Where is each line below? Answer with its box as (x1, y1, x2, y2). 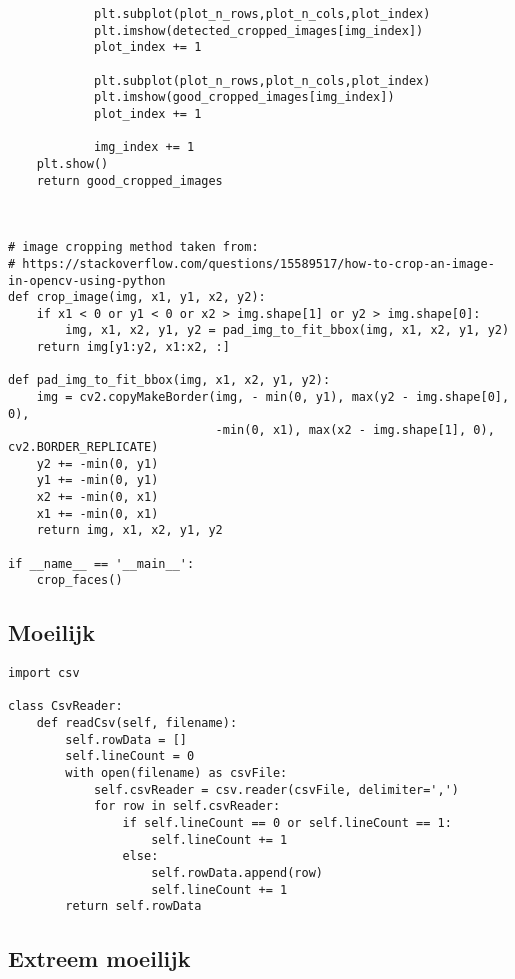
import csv (8, 666, 80, 681)
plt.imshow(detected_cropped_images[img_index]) (93, 23, 424, 38)
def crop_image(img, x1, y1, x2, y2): (8, 290, 266, 305)
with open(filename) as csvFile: (65, 766, 288, 781)
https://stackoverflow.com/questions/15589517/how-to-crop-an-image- (22, 256, 495, 271)
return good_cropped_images (36, 173, 223, 188)
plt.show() (36, 156, 109, 171)
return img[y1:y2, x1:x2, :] (36, 340, 230, 355)
